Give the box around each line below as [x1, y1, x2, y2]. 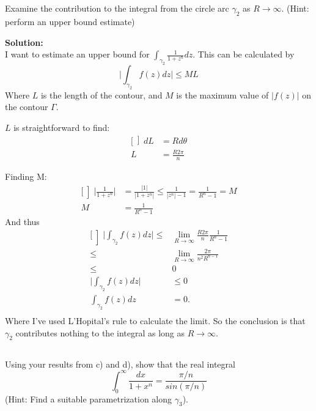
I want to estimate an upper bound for [5, 48, 150, 61]
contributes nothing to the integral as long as [15, 326, 185, 339]
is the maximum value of [176, 88, 269, 101]
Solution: [5, 35, 43, 48]
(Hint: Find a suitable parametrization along [5, 392, 172, 405]
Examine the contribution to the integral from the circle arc [5, 2, 229, 15]
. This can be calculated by [193, 48, 295, 61]
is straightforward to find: [13, 121, 110, 134]
